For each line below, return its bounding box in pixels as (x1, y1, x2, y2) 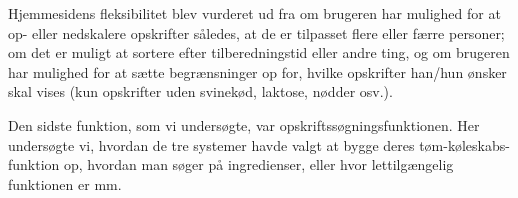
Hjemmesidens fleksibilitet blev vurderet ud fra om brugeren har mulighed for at (8, 3, 501, 23)
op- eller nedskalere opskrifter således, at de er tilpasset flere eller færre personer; (8, 22, 505, 43)
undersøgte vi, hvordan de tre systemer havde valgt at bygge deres (8, 134, 415, 155)
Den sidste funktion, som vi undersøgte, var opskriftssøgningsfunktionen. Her (8, 114, 480, 135)
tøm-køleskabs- (419, 134, 510, 155)
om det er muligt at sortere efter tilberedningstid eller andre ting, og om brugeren (8, 42, 510, 63)
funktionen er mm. (8, 173, 122, 194)
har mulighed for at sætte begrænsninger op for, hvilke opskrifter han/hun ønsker (8, 61, 507, 82)
